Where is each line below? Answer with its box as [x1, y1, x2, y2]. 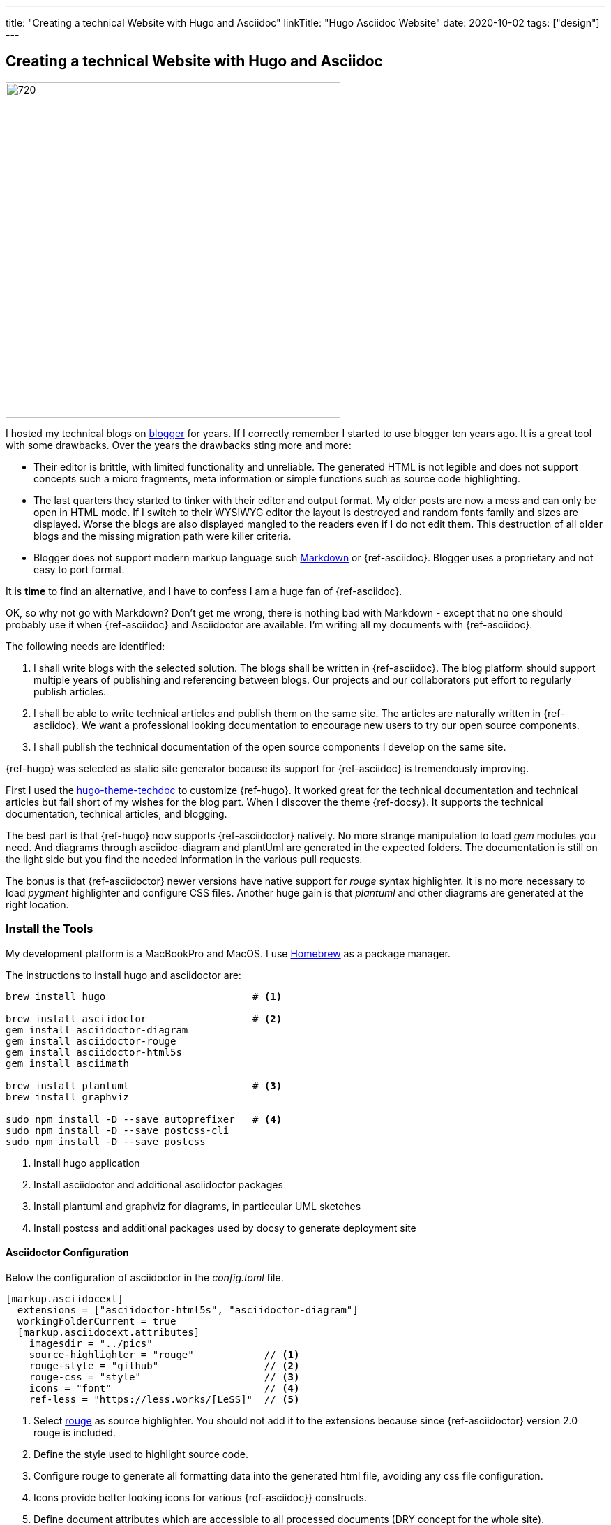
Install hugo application [33, 1156, 140, 1169]
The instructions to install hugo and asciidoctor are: [6, 968, 241, 981]
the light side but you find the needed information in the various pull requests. [6, 853, 363, 865]
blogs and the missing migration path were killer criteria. [33, 529, 292, 542]
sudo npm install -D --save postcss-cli [6, 1124, 229, 1136]
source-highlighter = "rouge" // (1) [29, 1348, 300, 1360]
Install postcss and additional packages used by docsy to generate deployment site [33, 1221, 416, 1234]
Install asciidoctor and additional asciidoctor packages [33, 1178, 283, 1191]
